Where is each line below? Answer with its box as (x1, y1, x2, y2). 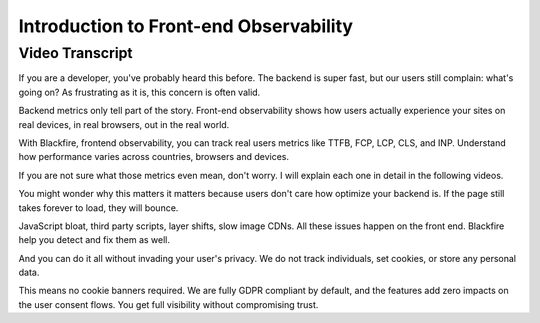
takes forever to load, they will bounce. (18, 201, 179, 214)
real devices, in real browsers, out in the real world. (18, 118, 230, 130)
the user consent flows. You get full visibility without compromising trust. (18, 298, 319, 310)
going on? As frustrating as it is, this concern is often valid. (18, 86, 261, 98)
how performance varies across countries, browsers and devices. (18, 151, 290, 163)
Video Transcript (18, 44, 134, 62)
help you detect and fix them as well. (18, 234, 170, 246)
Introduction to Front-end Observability (18, 15, 354, 37)
